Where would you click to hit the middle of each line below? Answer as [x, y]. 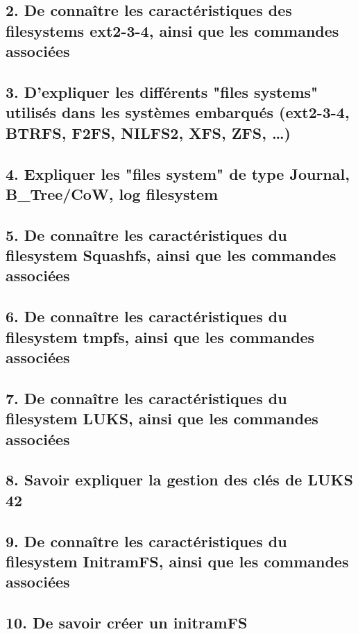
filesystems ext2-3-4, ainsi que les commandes [172, 30]
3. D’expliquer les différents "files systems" [162, 91]
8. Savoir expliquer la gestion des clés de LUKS [179, 479]
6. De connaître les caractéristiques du [146, 316]
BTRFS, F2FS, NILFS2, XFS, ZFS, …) [148, 132]
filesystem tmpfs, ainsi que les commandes [160, 336]
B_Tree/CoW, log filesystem [112, 193]
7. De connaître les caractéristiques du [146, 398]
